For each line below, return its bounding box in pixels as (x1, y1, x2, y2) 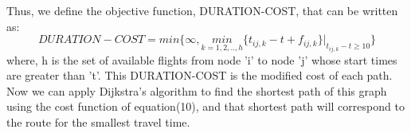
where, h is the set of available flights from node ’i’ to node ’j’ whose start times (6, 51, 397, 68)
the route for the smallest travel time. (6, 114, 190, 130)
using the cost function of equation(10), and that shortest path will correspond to (6, 98, 405, 115)
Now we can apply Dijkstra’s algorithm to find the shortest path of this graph (6, 82, 387, 99)
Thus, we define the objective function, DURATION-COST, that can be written (6, 2, 398, 18)
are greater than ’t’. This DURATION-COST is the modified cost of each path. (6, 67, 393, 84)
